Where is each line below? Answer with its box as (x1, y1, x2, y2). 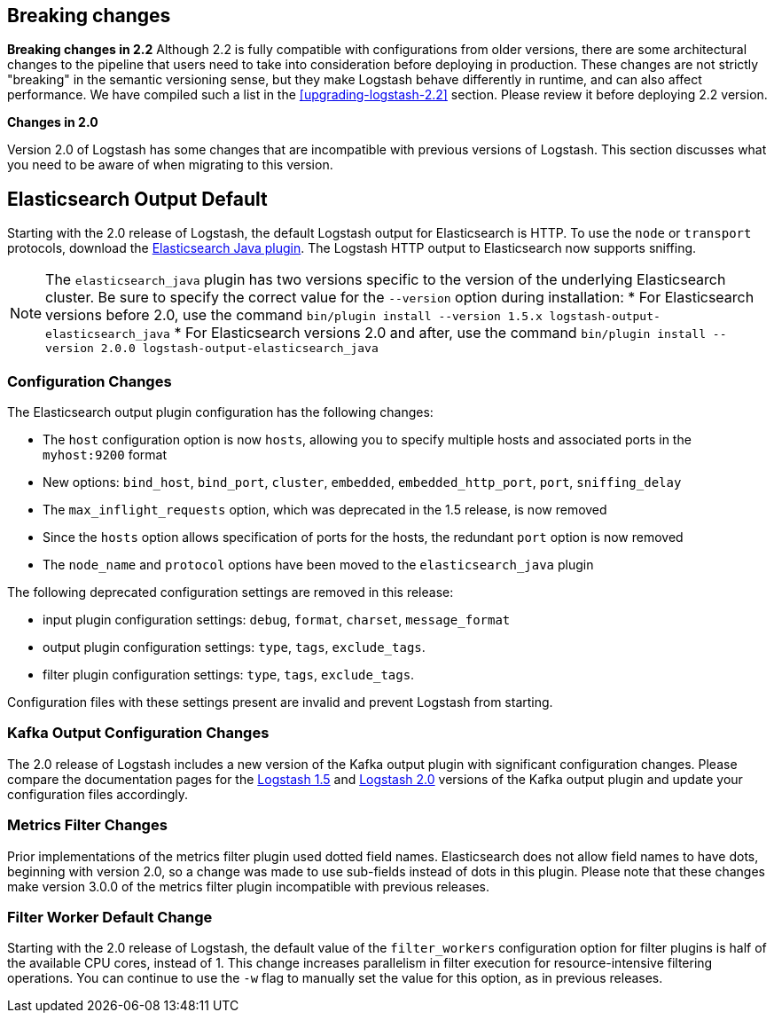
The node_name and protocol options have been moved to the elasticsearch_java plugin (43, 557, 594, 573)
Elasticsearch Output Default (7, 187, 268, 210)
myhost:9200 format (43, 447, 168, 463)
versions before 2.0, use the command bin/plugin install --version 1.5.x (45, 306, 543, 325)
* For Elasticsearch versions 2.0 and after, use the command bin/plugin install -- (174, 324, 727, 342)
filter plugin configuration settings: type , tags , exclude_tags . (43, 667, 415, 683)
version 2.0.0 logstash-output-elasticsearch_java (45, 341, 379, 356)
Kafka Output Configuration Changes (7, 724, 270, 742)
